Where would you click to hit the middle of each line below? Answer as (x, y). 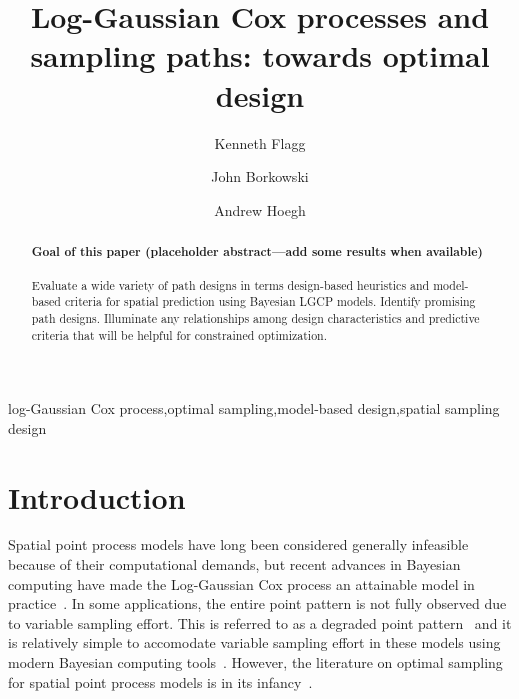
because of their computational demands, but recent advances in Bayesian (234, 564)
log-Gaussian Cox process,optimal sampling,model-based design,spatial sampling (254, 408)
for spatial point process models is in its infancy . (160, 681)
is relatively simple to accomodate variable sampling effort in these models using (254, 642)
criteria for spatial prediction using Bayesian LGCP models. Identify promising (270, 301)
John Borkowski (260, 176)
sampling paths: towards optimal (260, 55)
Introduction (97, 496)
